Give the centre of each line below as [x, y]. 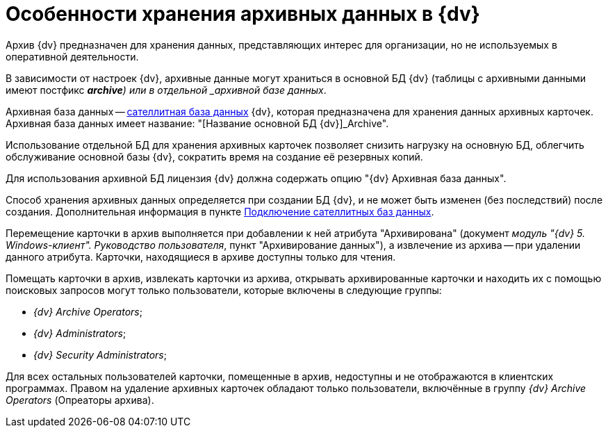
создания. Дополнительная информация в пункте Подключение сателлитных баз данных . [220, 211]
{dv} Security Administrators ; [100, 354]
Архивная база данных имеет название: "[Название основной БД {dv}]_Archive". [197, 123]
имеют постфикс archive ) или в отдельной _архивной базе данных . [166, 90]
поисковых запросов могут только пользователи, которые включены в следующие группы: [224, 290]
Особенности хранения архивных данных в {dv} [243, 14]
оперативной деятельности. [72, 56]
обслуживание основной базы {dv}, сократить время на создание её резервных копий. [214, 156]
